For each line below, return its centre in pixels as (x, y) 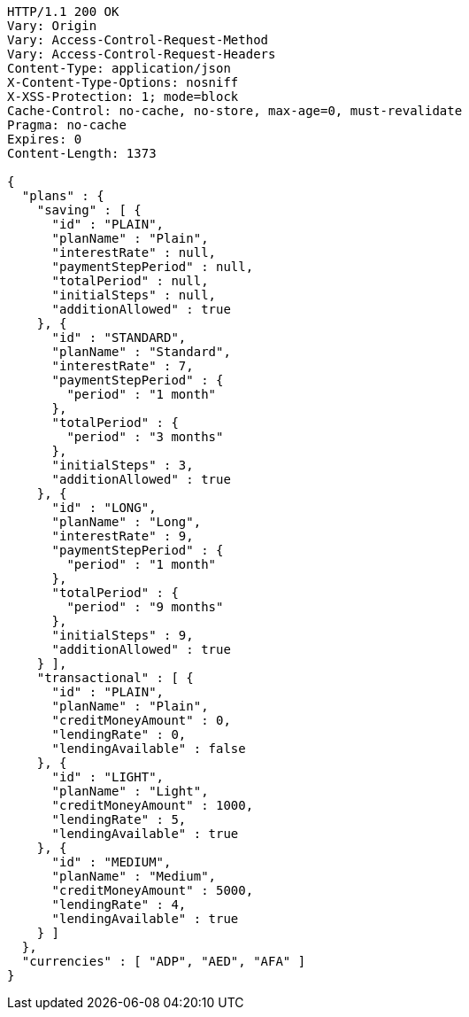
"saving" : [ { (89, 210)
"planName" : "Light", (130, 791)
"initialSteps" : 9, (123, 635)
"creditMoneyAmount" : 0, (141, 720)
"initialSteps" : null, (134, 295)
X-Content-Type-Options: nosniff (123, 82)
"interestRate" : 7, (123, 366)
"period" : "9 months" (145, 607)
